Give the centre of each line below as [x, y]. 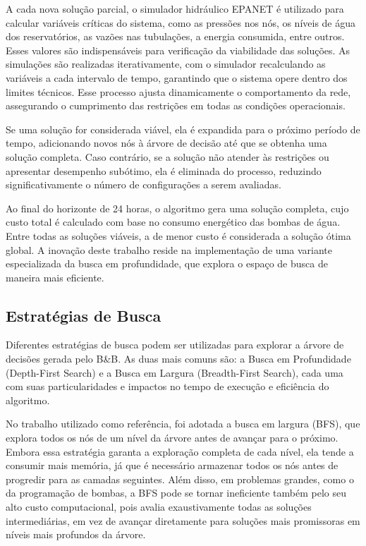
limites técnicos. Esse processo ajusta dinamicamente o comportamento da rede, [178, 91]
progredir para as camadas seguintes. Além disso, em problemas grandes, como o [180, 479]
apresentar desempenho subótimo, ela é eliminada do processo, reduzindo [164, 170]
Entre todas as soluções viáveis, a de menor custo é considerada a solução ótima [178, 235]
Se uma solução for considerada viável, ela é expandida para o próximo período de [183, 129]
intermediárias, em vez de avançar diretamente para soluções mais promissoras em [183, 520]
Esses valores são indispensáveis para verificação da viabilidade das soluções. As [178, 50]
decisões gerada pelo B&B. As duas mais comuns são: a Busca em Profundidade [178, 359]
